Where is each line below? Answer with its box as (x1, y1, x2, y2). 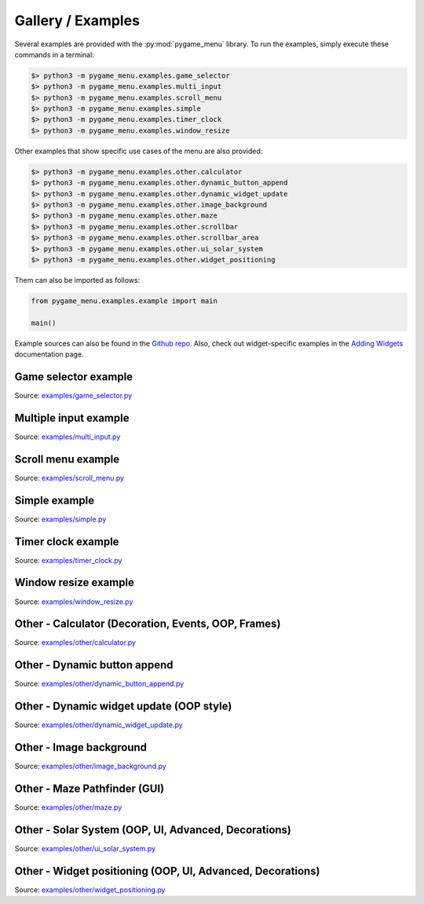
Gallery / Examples (14, 12, 141, 29)
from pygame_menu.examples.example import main (31, 296, 217, 306)
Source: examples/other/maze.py (14, 803, 122, 812)
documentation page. (14, 350, 84, 359)
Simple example (14, 493, 95, 507)
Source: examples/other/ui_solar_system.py (14, 844, 156, 853)
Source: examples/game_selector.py (14, 391, 133, 400)
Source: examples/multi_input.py (14, 432, 121, 441)
